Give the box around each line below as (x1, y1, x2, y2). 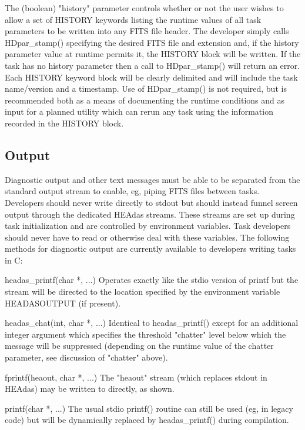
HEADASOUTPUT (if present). (5, 296, 121, 309)
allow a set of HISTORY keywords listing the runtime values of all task (5, 13, 262, 25)
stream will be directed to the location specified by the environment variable (5, 285, 280, 298)
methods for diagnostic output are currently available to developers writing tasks (5, 242, 296, 255)
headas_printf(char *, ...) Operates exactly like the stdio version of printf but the (5, 274, 299, 286)
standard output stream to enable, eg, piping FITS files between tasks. (5, 185, 260, 197)
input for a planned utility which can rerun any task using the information (5, 105, 273, 118)
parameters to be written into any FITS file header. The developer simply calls (5, 25, 289, 37)
